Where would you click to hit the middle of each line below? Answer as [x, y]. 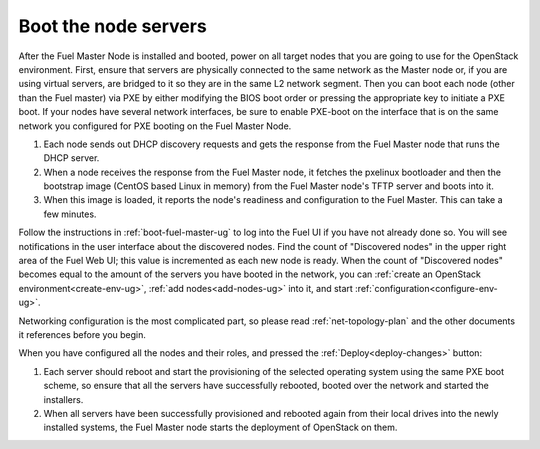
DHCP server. [71, 158]
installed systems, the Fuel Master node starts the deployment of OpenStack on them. [220, 427]
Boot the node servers [112, 26]
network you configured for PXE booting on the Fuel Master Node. [155, 126]
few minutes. [70, 214]
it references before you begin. [82, 334]
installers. [63, 399]
